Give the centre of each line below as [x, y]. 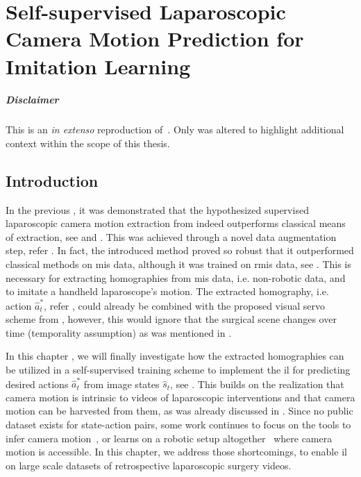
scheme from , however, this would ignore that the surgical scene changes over [171, 319]
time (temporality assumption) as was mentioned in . [119, 332]
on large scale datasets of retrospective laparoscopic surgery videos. [149, 465]
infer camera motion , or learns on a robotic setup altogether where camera [169, 438]
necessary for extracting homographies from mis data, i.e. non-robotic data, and [176, 277]
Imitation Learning [98, 66]
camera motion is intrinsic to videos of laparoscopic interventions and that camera [180, 397]
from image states [121, 384]
